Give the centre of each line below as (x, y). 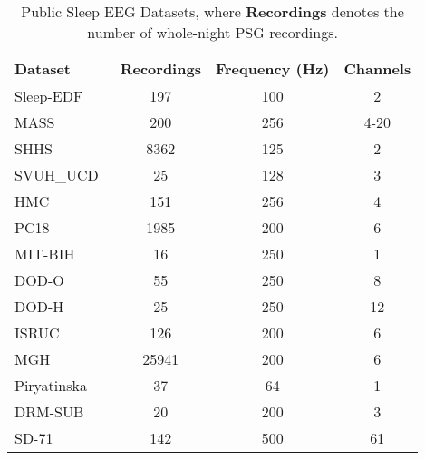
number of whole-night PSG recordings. (212, 32)
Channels (377, 69)
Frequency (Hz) (272, 69)
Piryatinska (51, 385)
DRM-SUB (49, 411)
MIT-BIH (45, 254)
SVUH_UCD (57, 175)
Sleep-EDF (49, 96)
